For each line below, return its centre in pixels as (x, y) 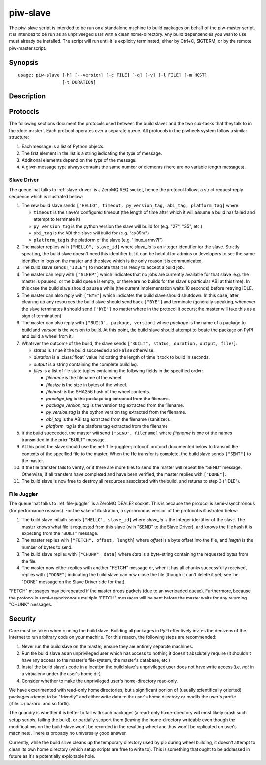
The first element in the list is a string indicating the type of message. (92, 153)
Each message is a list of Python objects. (63, 146)
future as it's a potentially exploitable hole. (52, 756)
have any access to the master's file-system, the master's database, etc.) (96, 660)
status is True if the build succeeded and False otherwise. (94, 350)
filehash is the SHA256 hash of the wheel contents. (98, 392)
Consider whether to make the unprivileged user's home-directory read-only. (100, 681)
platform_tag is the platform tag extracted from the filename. (108, 426)
